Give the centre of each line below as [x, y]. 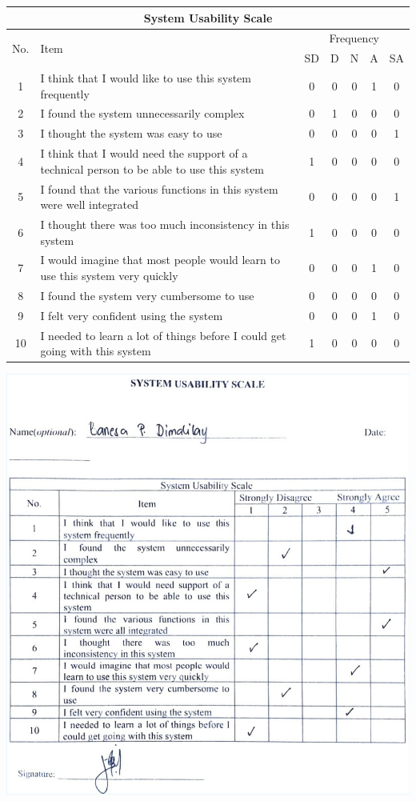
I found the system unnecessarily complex [142, 113]
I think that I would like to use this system [146, 78]
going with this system [96, 351]
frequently [65, 93]
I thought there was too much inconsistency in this [165, 224]
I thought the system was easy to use [131, 133]
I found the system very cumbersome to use [147, 295]
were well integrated [89, 204]
